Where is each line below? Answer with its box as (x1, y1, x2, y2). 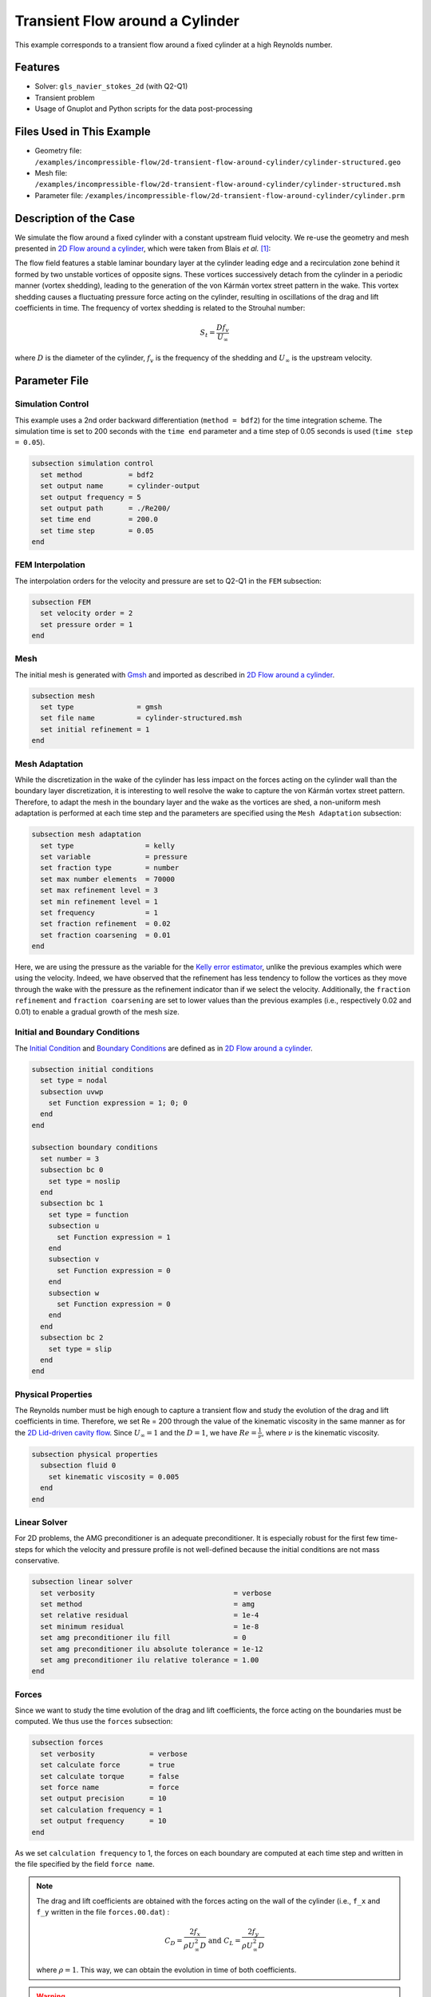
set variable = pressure (40, 852, 188, 861)
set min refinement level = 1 (40, 897, 159, 906)
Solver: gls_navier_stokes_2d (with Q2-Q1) (34, 81, 188, 91)
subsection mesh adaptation (31, 830, 141, 839)
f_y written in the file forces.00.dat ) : (36, 1908, 170, 1917)
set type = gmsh (40, 703, 163, 712)
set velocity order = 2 (40, 609, 133, 618)
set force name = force (40, 1782, 180, 1792)
